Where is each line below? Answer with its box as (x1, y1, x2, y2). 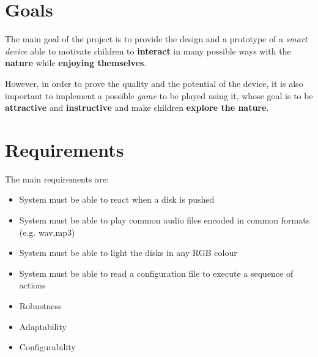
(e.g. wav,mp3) (19, 225, 75, 238)
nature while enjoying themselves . (5, 56, 147, 69)
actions (19, 279, 46, 291)
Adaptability (19, 320, 67, 333)
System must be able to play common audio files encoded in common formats (19, 214, 310, 226)
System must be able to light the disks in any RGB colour (19, 246, 237, 259)
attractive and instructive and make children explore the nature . (5, 101, 269, 114)
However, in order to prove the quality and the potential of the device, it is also (5, 77, 303, 89)
